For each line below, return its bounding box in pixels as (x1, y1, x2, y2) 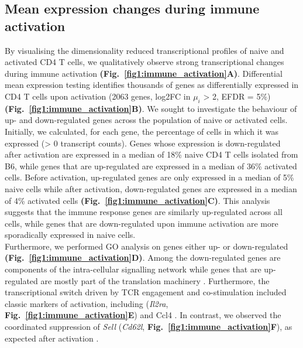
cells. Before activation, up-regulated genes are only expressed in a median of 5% (5, 171, 294, 183)
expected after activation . (5, 332, 99, 344)
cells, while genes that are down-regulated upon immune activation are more (5, 217, 278, 229)
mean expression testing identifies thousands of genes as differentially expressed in (5, 79, 299, 91)
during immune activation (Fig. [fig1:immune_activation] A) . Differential (5, 67, 283, 79)
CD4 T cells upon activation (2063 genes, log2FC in (5, 90, 191, 102)
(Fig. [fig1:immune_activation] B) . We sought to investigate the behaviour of (5, 102, 297, 114)
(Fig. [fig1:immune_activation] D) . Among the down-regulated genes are (5, 251, 281, 264)
